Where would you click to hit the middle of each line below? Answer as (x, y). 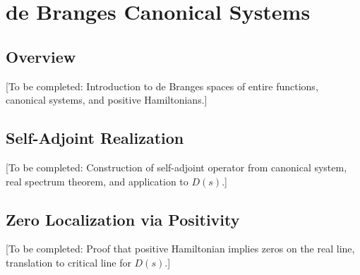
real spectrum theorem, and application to (97, 181)
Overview (41, 56)
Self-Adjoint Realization (95, 138)
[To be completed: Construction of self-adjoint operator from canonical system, (176, 167)
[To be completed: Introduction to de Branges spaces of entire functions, (162, 86)
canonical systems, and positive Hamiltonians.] (107, 100)
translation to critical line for (68, 262)
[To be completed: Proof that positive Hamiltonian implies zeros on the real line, (180, 249)
